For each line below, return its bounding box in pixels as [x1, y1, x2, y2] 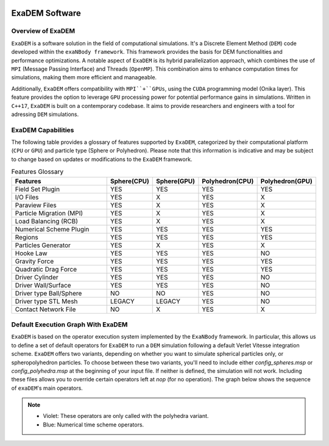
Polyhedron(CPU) [202, 177, 254, 185]
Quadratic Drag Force [15, 265, 77, 273]
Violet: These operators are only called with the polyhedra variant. [43, 412, 209, 420]
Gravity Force [15, 257, 54, 265]
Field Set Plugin [15, 185, 60, 193]
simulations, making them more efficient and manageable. [11, 74, 157, 81]
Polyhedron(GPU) [260, 177, 313, 185]
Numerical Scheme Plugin [15, 225, 90, 233]
